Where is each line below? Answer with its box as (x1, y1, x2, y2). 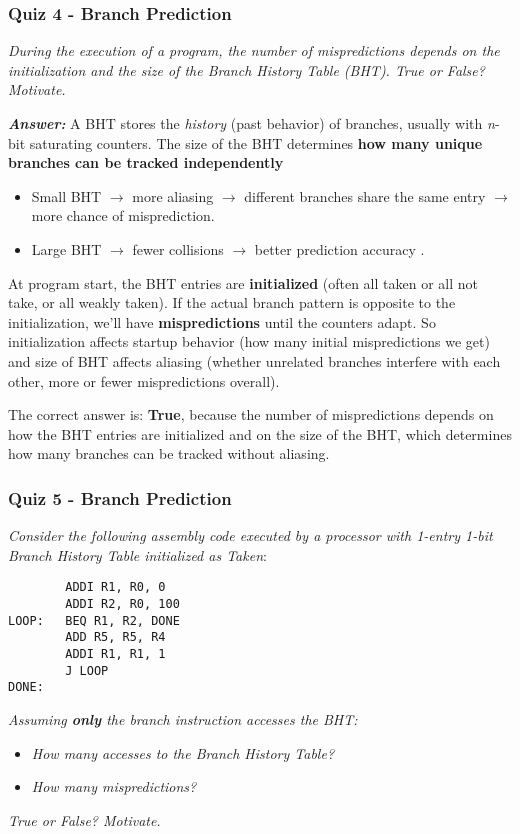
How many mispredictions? (31, 776, 197, 797)
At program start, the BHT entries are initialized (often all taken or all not (8, 272, 478, 293)
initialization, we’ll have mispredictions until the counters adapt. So (8, 311, 436, 332)
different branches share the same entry (244, 185, 486, 206)
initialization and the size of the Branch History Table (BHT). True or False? (8, 59, 485, 80)
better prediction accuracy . (254, 238, 425, 259)
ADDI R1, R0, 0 (65, 580, 166, 595)
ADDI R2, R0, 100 (65, 596, 180, 611)
